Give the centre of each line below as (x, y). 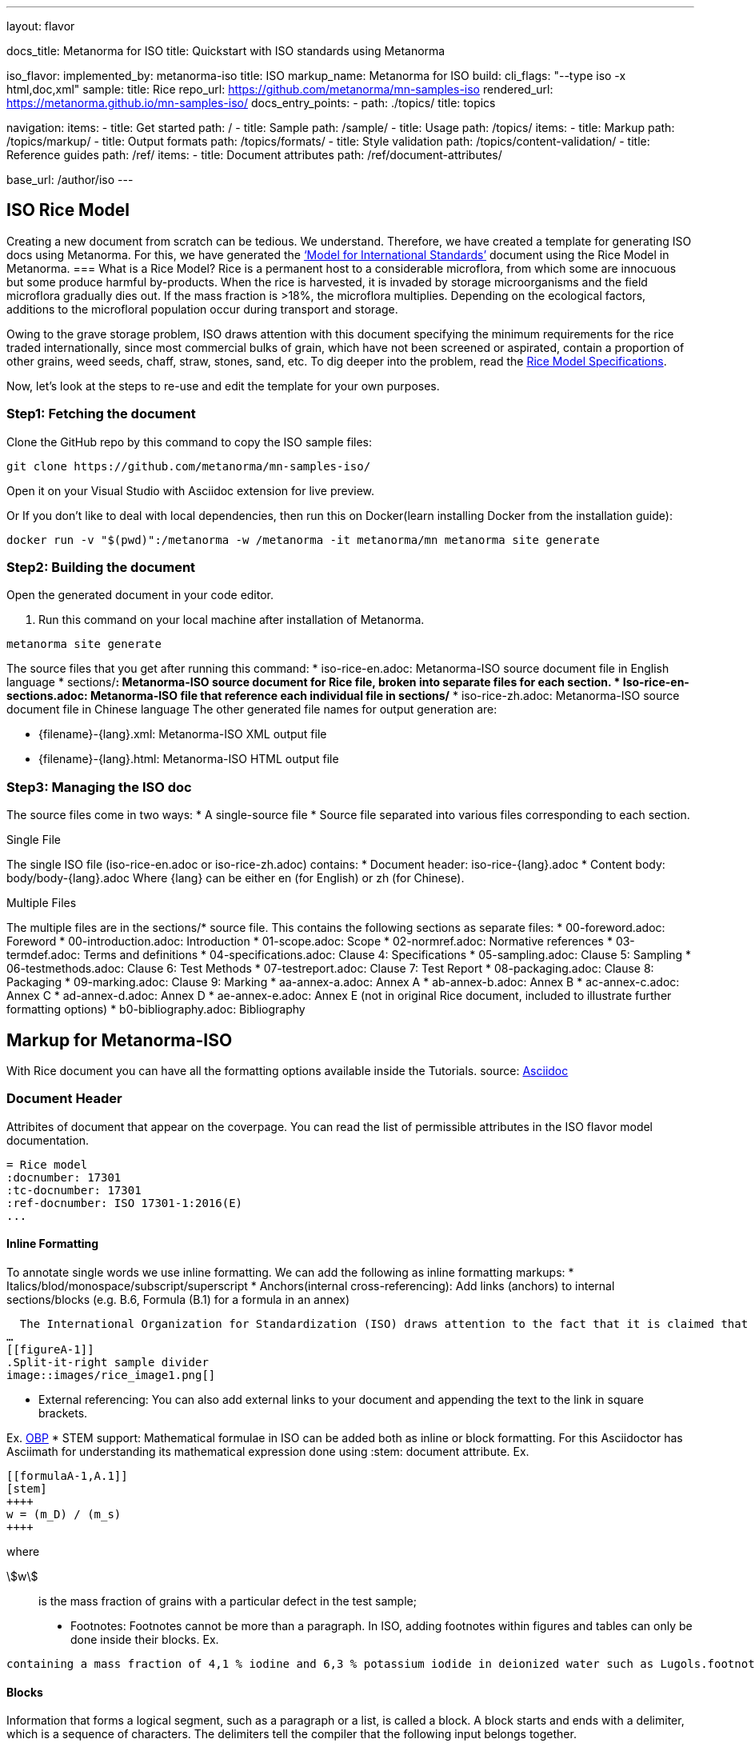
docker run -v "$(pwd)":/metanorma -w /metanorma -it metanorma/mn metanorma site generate (303, 540)
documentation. (48, 1140)
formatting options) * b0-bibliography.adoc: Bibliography (156, 1009)
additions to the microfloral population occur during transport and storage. (202, 309)
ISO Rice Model (68, 210)
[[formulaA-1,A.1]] (67, 1475)
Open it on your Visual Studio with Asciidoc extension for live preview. (191, 490)
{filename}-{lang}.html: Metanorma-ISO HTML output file (189, 759)
